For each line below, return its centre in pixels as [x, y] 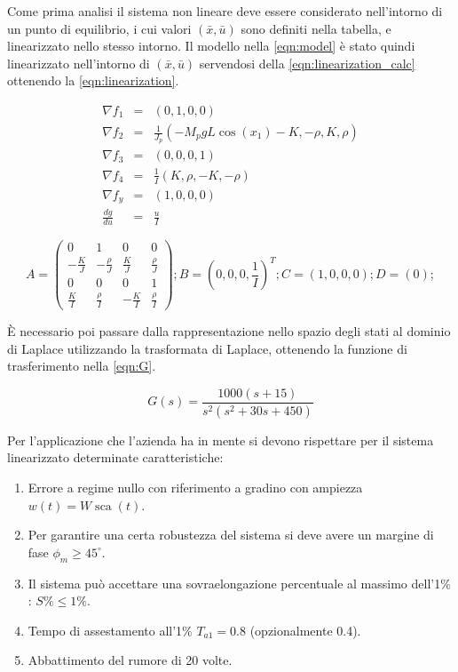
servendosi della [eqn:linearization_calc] [307, 63]
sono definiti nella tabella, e [316, 28]
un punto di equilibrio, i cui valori [99, 28]
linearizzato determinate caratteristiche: [115, 457]
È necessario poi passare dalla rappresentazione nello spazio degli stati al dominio [229, 331]
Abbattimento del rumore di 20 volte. [130, 660]
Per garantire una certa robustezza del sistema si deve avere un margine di [231, 535]
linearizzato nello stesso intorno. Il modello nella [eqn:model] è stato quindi [211, 46]
